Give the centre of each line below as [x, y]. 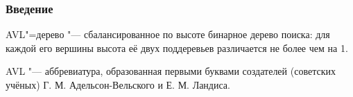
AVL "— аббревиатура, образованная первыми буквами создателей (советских [171, 71]
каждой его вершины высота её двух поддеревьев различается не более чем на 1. [177, 47]
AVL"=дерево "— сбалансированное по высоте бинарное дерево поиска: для [168, 34]
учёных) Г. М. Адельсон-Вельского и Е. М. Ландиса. [118, 85]
